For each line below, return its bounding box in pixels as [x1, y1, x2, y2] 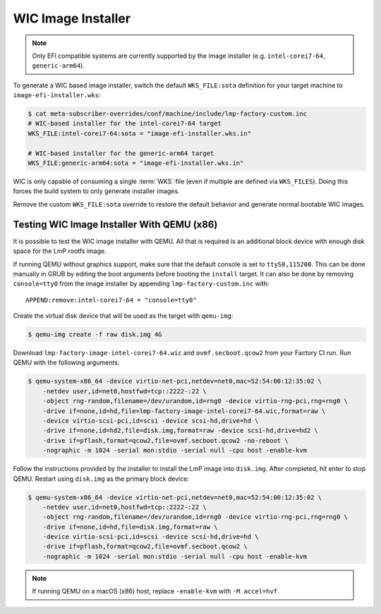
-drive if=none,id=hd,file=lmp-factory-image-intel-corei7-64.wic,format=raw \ [42, 407, 326, 415]
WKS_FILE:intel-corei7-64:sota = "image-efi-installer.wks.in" [28, 129, 252, 137]
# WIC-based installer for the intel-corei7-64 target [28, 120, 222, 128]
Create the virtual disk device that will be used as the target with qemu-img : [13, 312, 234, 320]
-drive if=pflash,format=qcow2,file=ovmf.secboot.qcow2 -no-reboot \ [42, 436, 289, 444]
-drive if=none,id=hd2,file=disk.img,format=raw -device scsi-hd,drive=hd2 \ [42, 426, 319, 435]
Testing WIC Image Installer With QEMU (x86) [13, 219, 218, 231]
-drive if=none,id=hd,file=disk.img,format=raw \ [42, 522, 218, 531]
